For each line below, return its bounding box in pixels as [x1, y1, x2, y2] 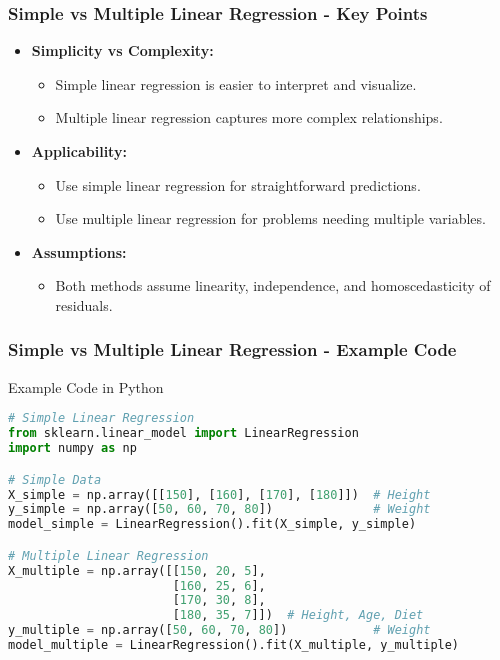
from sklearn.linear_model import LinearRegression [8, 426, 359, 441]
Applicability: [31, 141, 127, 161]
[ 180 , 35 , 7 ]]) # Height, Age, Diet [172, 608, 424, 623]
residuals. [55, 294, 113, 315]
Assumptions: [31, 241, 127, 262]
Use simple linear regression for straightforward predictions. [55, 174, 421, 195]
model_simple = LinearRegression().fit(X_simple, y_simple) [8, 517, 417, 532]
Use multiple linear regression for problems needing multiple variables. [55, 208, 486, 229]
